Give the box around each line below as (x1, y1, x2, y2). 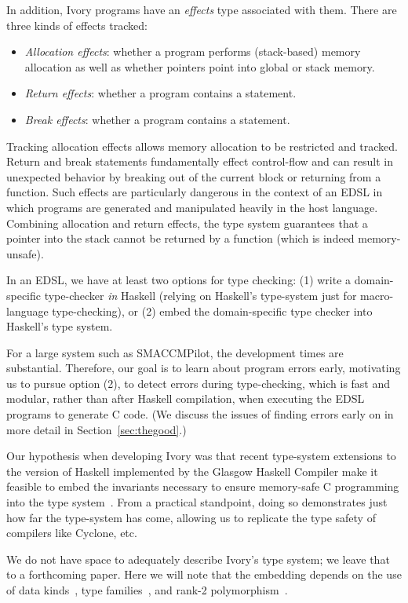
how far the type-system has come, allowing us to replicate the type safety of (6, 509, 376, 525)
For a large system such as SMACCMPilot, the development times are (6, 344, 344, 360)
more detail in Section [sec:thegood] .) (6, 421, 187, 437)
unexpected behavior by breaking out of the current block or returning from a (6, 168, 381, 185)
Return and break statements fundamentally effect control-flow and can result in (6, 153, 393, 170)
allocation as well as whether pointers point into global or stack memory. (24, 58, 375, 75)
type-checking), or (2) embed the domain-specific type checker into (52, 302, 373, 319)
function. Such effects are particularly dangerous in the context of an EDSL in (6, 184, 383, 200)
